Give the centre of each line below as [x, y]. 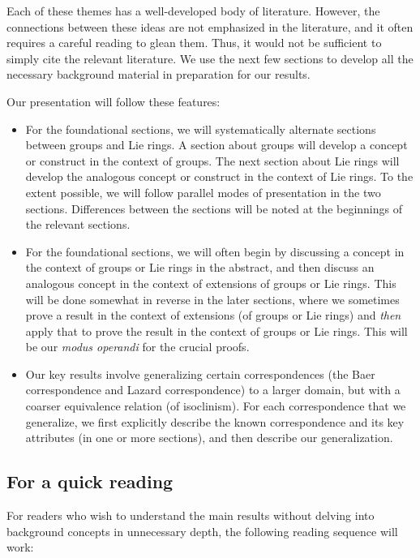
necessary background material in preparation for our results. [159, 74]
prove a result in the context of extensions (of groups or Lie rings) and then [213, 315]
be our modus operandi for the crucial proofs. [137, 347]
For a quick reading [90, 481]
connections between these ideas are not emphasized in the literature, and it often [210, 26]
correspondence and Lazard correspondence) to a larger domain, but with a [213, 390]
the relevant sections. [78, 224]
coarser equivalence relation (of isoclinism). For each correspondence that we [216, 406]
